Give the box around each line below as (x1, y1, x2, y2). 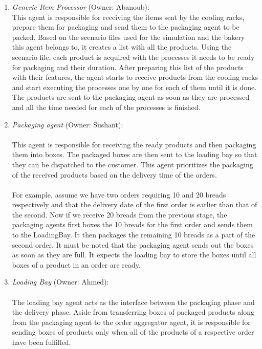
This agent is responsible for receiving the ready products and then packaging (12, 139, 256, 149)
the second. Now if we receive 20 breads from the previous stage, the (12, 209, 227, 220)
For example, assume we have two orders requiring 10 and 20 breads (12, 189, 226, 200)
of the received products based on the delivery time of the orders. (12, 169, 217, 180)
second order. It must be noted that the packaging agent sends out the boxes (12, 239, 254, 250)
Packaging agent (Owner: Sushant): (12, 119, 123, 129)
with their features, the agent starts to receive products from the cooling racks (12, 72, 258, 82)
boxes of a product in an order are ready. (12, 259, 141, 270)
